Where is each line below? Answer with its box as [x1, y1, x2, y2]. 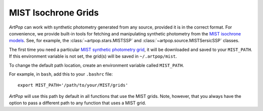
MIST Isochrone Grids [9, 7, 99, 18]
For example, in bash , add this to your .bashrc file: [9, 71, 113, 77]
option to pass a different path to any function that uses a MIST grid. [9, 100, 146, 106]
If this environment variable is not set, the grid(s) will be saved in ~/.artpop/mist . [9, 53, 177, 59]
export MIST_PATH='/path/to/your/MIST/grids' [18, 82, 129, 88]
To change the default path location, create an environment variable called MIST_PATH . [9, 62, 184, 68]
